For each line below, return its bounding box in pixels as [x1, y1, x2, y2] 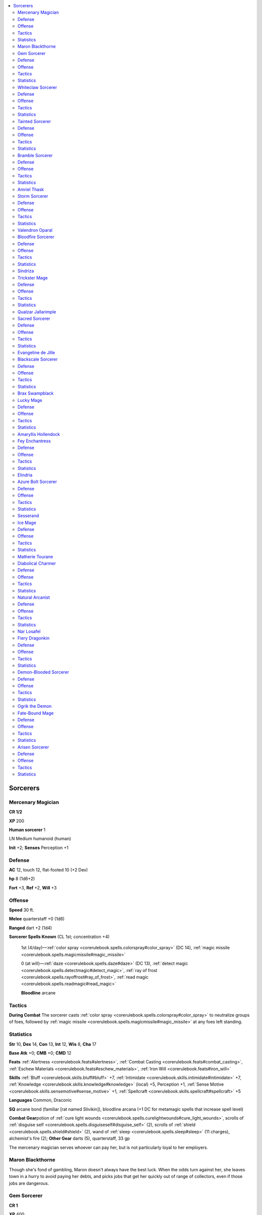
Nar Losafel [17, 628, 41, 634]
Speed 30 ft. [9, 907, 34, 913]
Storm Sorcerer [17, 193, 49, 199]
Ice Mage [17, 520, 36, 525]
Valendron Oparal [17, 227, 53, 233]
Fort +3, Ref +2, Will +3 [9, 885, 57, 890]
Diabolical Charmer [17, 560, 56, 566]
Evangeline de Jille [17, 349, 55, 355]
